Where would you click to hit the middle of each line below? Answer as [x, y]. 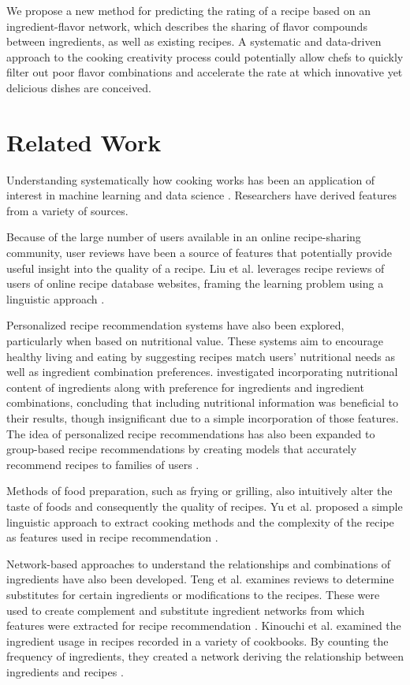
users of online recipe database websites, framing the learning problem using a [195, 283]
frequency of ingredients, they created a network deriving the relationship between [205, 656]
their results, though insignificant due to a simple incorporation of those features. [203, 418]
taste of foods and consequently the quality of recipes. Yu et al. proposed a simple [205, 506]
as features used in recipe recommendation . [112, 537]
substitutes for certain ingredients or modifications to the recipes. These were [193, 594]
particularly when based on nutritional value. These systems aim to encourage [195, 341]
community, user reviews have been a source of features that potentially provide [199, 253]
